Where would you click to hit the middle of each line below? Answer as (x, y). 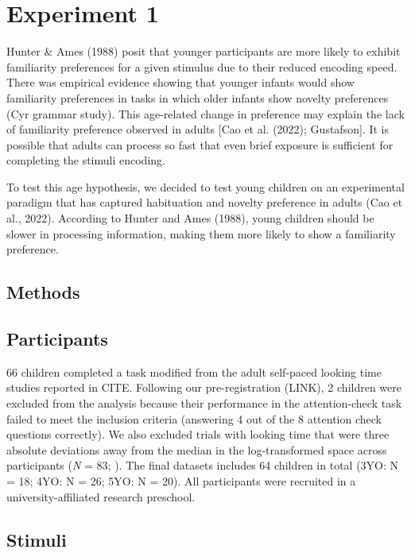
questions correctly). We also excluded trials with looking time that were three (198, 434)
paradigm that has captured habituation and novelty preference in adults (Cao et (205, 202)
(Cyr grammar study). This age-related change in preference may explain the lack (205, 113)
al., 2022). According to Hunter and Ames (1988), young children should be (190, 218)
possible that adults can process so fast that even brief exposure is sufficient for (200, 144)
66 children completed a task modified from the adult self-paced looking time (194, 371)
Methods (43, 292)
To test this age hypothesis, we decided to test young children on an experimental (205, 186)
